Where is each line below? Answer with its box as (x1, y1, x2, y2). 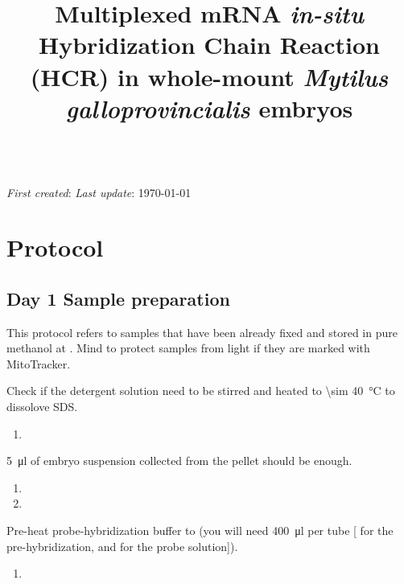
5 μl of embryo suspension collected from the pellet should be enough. (6, 452, 352, 469)
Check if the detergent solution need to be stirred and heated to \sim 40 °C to (6, 382, 395, 399)
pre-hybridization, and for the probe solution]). (6, 537, 238, 554)
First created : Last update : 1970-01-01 (6, 183, 192, 200)
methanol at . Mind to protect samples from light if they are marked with (6, 339, 370, 356)
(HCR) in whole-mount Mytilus (30, 60, 389, 93)
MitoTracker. (6, 355, 71, 372)
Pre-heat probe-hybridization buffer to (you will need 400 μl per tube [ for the (6, 522, 394, 539)
